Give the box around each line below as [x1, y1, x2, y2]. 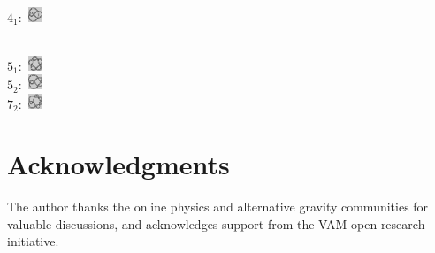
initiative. [7, 232, 59, 250]
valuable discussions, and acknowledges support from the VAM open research [7, 214, 425, 233]
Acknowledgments [7, 146, 230, 182]
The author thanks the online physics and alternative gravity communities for [7, 197, 429, 216]
